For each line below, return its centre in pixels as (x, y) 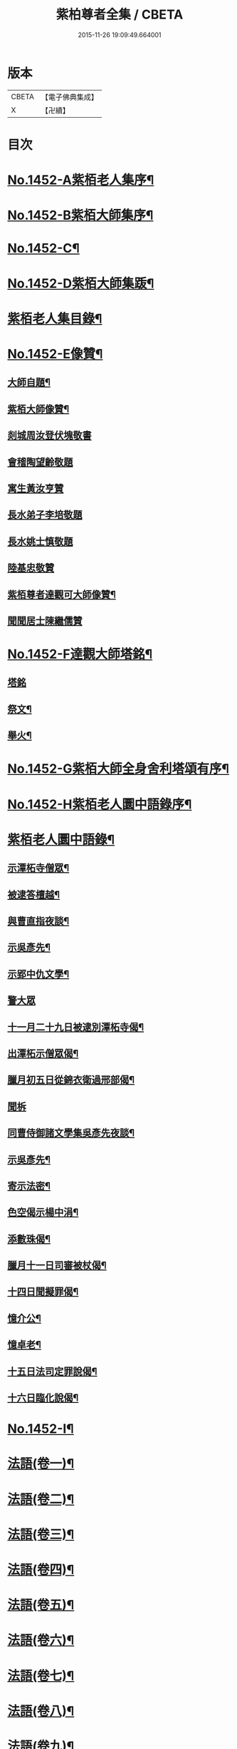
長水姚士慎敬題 (40, 541)
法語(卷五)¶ (41, 1605)
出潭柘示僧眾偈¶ (43, 1053)
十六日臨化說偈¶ (43, 1398)
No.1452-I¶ (41, 1429)
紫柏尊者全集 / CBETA (120, 15)
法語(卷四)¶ (41, 1570)
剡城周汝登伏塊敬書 (49, 436)
